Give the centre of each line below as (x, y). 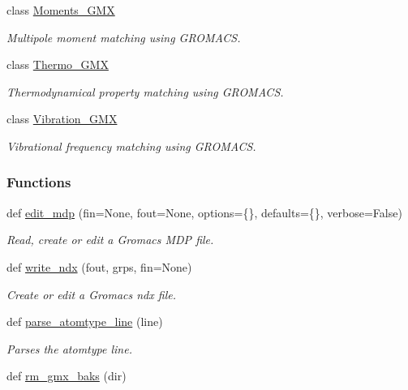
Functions (39, 182)
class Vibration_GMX (62, 119)
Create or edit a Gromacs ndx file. (91, 294)
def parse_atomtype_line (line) (85, 321)
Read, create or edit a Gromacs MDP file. (110, 240)
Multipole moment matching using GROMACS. (124, 37)
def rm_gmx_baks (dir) (67, 376)
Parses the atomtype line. (69, 348)
